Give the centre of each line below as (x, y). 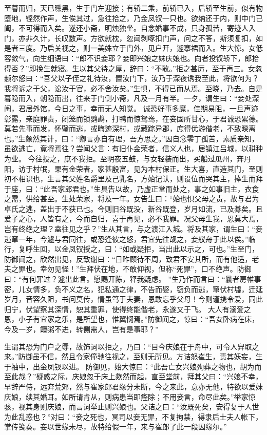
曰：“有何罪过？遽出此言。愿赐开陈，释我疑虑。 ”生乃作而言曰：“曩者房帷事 (133, 279)
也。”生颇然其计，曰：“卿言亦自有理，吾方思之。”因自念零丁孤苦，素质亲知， (131, 138)
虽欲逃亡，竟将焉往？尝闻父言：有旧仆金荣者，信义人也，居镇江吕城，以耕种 (133, 148)
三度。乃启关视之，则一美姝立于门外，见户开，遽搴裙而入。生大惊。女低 (140, 48)
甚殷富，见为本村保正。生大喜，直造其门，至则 (184, 168)
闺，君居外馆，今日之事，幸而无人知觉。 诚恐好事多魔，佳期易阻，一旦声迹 (131, 108)
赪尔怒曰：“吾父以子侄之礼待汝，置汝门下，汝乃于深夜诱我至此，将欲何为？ (132, 78)
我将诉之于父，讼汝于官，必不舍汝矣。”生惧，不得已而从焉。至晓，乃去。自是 (133, 88)
